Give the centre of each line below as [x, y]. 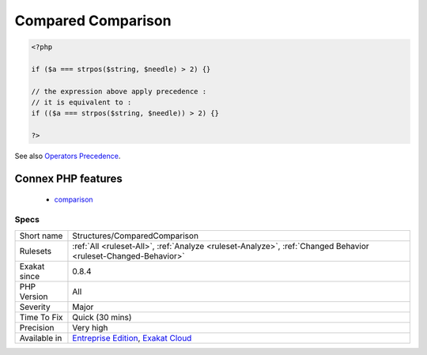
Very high [90, 327]
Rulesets [35, 251]
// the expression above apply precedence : [119, 91]
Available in [41, 338]
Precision [37, 327]
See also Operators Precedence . [68, 156]
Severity [35, 307]
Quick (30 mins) [102, 317]
